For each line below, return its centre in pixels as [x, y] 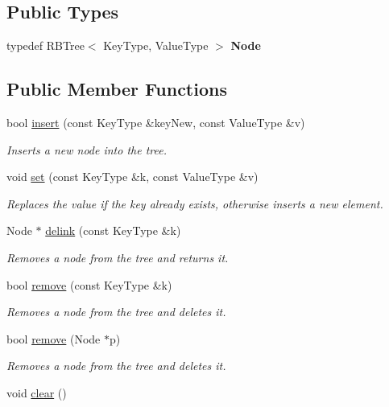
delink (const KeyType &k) [113, 230]
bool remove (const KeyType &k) [89, 284]
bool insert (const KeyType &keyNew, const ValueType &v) [156, 122]
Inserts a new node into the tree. [87, 149]
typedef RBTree [46, 45]
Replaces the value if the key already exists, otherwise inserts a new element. [195, 203]
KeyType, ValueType [156, 45]
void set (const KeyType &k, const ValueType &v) [132, 177]
